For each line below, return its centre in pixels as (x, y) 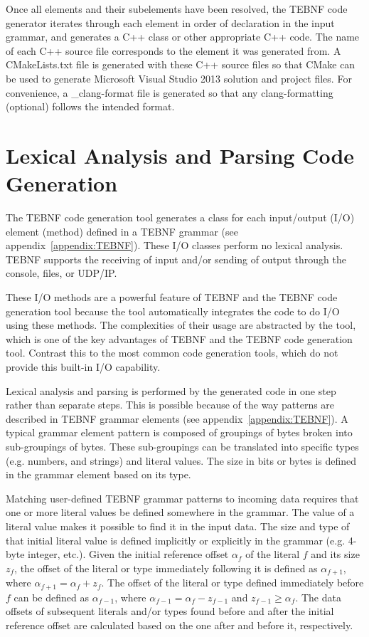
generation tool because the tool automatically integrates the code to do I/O (173, 311)
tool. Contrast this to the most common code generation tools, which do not (172, 353)
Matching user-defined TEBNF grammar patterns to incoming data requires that (182, 498)
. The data (318, 597)
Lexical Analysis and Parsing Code (180, 155)
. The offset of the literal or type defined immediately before (232, 583)
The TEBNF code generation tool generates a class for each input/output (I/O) (180, 217)
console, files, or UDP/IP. (61, 273)
